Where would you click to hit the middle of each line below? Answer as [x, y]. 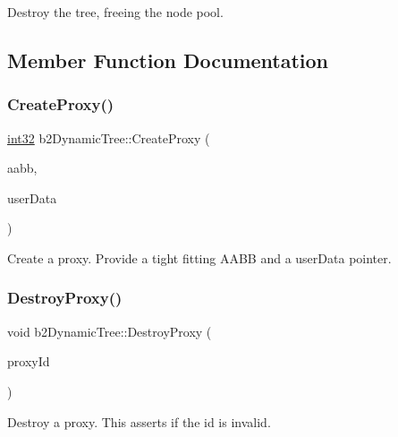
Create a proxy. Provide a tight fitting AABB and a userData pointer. [199, 257]
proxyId [29, 361]
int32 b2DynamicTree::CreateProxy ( [109, 137]
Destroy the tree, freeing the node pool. [115, 12]
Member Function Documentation [168, 60]
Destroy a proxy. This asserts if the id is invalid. [139, 421]
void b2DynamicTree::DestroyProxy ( [110, 331]
